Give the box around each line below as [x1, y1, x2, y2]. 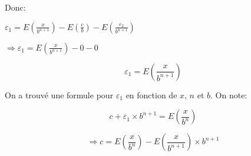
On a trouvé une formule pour [5, 88, 114, 101]
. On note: [210, 88, 247, 101]
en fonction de [125, 88, 177, 101]
